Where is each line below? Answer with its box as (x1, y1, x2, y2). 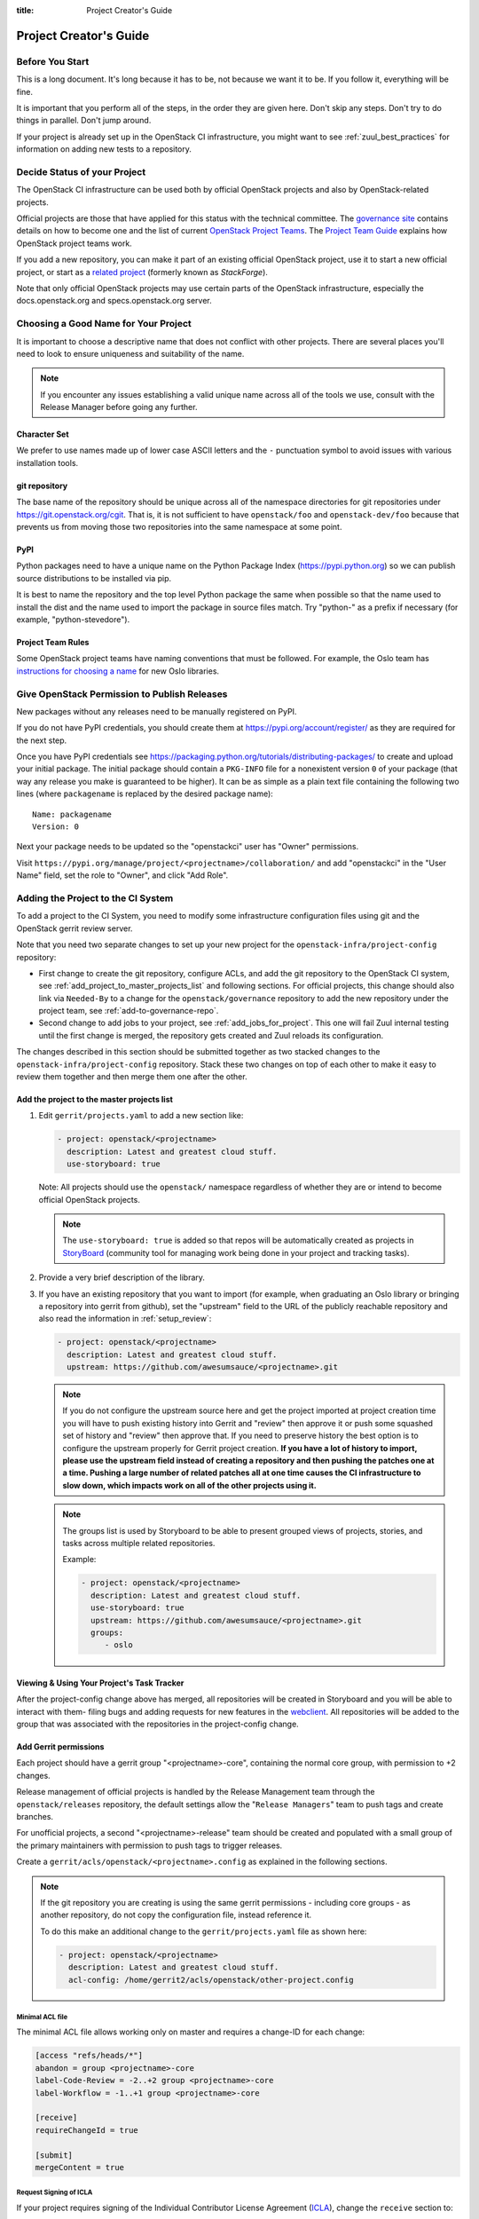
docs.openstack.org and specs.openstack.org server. (16, 296, 212, 306)
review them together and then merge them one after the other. (16, 1071, 247, 1082)
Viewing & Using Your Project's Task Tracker (16, 1678, 185, 1688)
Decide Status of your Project (16, 165, 146, 178)
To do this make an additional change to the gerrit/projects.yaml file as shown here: (40, 1926, 367, 1937)
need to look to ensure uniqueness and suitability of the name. (16, 348, 245, 359)
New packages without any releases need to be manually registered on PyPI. (16, 706, 297, 716)
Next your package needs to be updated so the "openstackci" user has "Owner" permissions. (16, 841, 359, 852)
